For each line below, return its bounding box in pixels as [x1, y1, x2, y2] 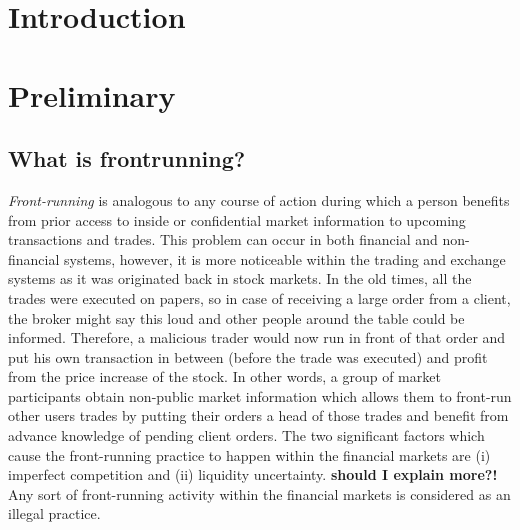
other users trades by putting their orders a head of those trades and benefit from [8, 405, 509, 426]
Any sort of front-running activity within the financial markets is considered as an [8, 483, 511, 504]
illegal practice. [8, 503, 101, 524]
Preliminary [8, 74, 176, 115]
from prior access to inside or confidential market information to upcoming [8, 209, 466, 230]
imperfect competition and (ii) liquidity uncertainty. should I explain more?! [8, 464, 498, 485]
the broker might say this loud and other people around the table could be [8, 307, 465, 328]
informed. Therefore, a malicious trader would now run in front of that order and [8, 327, 506, 348]
